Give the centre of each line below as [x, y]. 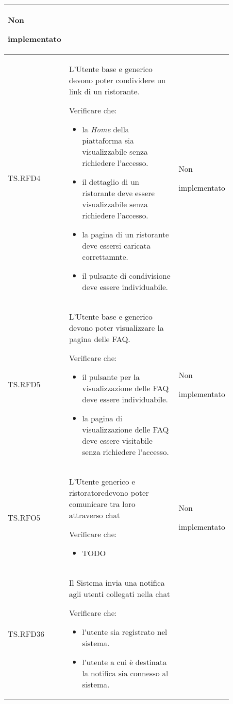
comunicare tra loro [102, 504]
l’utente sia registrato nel [125, 632]
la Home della [106, 129]
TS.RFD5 [24, 384]
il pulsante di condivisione [126, 276]
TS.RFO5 [24, 517]
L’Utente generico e [102, 481]
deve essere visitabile [117, 441]
